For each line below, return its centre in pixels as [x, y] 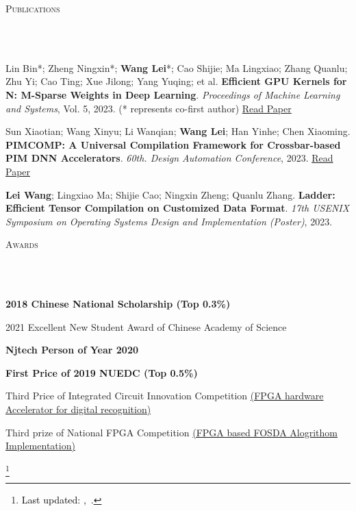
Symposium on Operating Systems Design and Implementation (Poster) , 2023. [169, 221]
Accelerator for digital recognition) [78, 409]
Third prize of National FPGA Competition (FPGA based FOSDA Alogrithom [172, 432]
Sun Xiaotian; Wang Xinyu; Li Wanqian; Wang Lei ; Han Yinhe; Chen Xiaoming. [178, 131]
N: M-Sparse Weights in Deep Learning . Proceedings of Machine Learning [173, 94]
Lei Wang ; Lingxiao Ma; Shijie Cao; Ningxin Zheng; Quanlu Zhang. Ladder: [170, 194]
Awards [22, 244]
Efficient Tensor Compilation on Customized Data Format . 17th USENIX [178, 208]
